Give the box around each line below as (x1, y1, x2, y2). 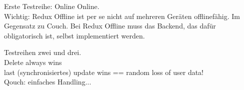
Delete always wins (4, 56, 62, 67)
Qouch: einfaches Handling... (4, 76, 91, 87)
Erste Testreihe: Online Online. (4, 1, 99, 11)
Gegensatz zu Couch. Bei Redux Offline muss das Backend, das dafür (4, 20, 216, 31)
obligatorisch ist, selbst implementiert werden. (4, 30, 145, 40)
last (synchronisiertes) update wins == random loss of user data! (4, 66, 203, 77)
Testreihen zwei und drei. (4, 47, 81, 57)
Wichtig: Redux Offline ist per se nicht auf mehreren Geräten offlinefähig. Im (4, 10, 240, 21)
